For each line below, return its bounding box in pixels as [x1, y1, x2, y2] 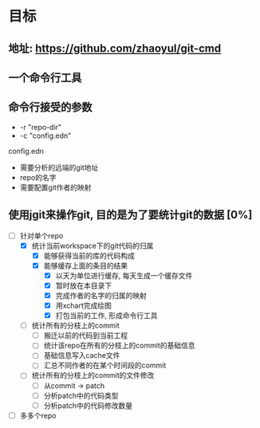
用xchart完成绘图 [55, 300, 112, 311]
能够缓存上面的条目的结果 [43, 261, 128, 270]
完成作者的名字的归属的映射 [55, 290, 148, 300]
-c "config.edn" [19, 131, 72, 140]
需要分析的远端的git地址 [19, 163, 99, 172]
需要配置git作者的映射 [19, 183, 92, 192]
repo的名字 [19, 172, 57, 182]
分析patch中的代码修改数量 [43, 400, 133, 410]
